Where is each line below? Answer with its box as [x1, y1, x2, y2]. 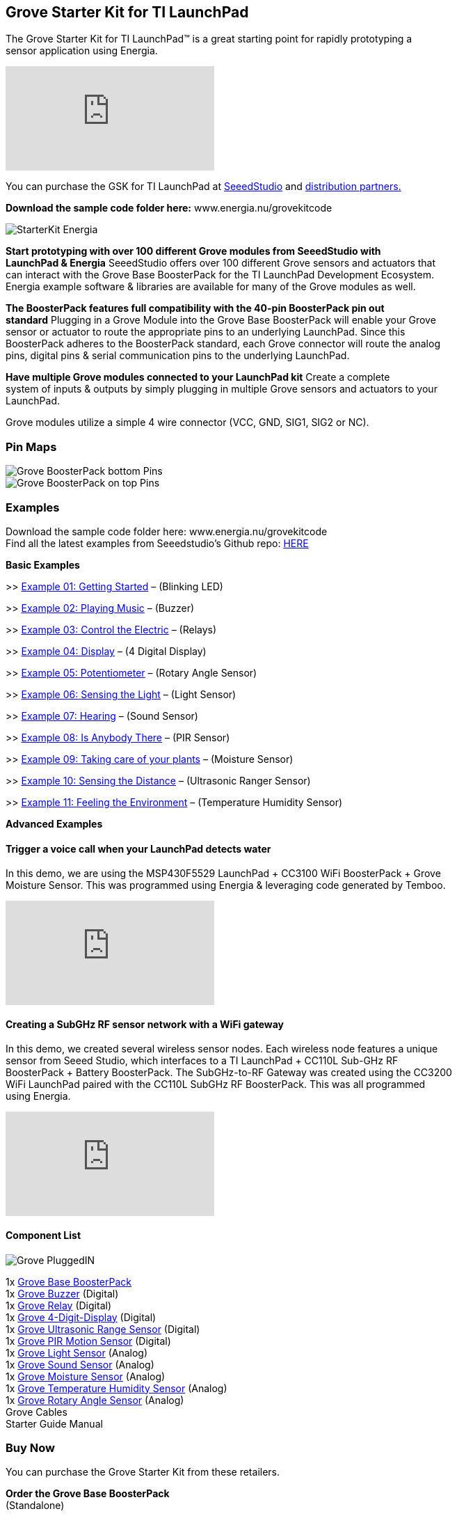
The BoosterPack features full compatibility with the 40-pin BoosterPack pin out [6, 302, 385, 315]
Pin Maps [6, 439, 57, 454]
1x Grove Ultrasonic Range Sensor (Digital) [6, 1322, 200, 1335]
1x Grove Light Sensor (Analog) [6, 1346, 148, 1359]
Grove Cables [6, 1405, 67, 1418]
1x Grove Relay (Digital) [6, 1299, 111, 1311]
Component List [6, 1229, 81, 1241]
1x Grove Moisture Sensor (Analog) [6, 1370, 166, 1382]
